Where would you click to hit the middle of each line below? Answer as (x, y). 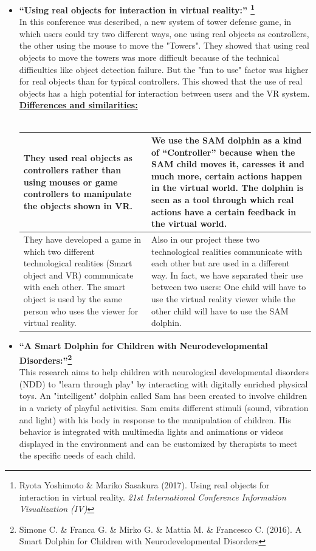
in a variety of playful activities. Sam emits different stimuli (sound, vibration (164, 407)
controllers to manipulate (77, 194)
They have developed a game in (82, 239)
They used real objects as (78, 158)
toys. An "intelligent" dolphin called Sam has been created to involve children (163, 396)
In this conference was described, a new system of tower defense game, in (155, 22)
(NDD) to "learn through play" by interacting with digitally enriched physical (163, 383)
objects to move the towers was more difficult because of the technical (149, 57)
